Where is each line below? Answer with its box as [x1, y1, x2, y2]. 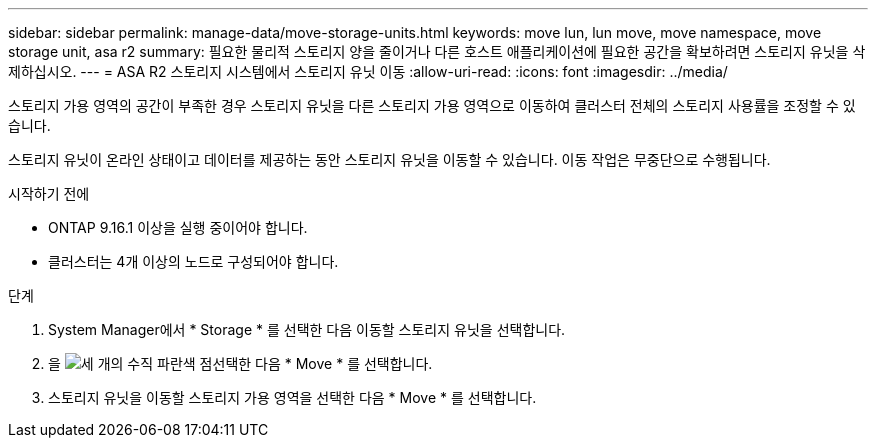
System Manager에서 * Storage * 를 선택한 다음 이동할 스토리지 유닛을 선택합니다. [48, 321, 566, 338]
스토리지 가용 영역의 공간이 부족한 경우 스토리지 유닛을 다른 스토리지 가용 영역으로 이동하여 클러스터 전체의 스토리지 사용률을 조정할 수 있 [8, 97, 856, 114]
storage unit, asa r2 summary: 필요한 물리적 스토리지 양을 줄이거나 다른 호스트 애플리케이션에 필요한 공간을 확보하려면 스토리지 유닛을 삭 [8, 43, 866, 60]
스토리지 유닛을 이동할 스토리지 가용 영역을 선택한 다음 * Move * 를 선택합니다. [48, 389, 537, 406]
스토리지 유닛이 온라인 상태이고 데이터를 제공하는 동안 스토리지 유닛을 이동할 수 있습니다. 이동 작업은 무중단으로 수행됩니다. [8, 151, 771, 168]
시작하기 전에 [8, 185, 90, 202]
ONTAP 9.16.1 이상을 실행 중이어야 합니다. [48, 219, 308, 236]
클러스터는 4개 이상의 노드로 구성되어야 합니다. [48, 253, 339, 270]
